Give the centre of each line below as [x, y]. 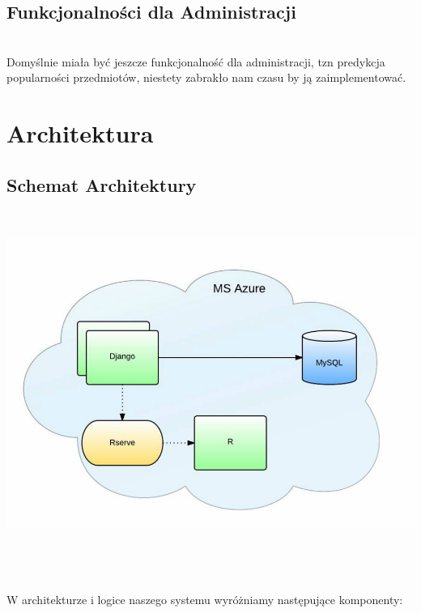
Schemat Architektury [102, 184]
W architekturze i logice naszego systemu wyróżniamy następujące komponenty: [205, 599]
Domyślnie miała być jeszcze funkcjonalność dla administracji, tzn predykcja [196, 61]
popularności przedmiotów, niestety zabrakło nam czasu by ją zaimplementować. [206, 77]
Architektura [80, 133]
